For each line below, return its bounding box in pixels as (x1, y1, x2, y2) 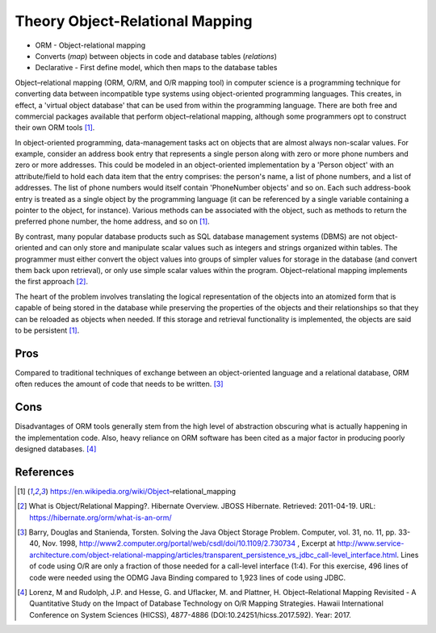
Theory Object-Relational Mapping (15, 12, 253, 30)
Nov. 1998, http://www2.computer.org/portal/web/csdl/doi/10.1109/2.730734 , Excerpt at (41, 539, 336, 548)
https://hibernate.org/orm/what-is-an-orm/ (29, 513, 173, 522)
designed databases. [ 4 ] (15, 444, 97, 454)
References (15, 465, 74, 479)
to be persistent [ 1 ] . (15, 325, 80, 335)
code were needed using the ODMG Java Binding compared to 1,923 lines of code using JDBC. (29, 572, 346, 582)
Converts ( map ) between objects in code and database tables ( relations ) (35, 51, 278, 61)
